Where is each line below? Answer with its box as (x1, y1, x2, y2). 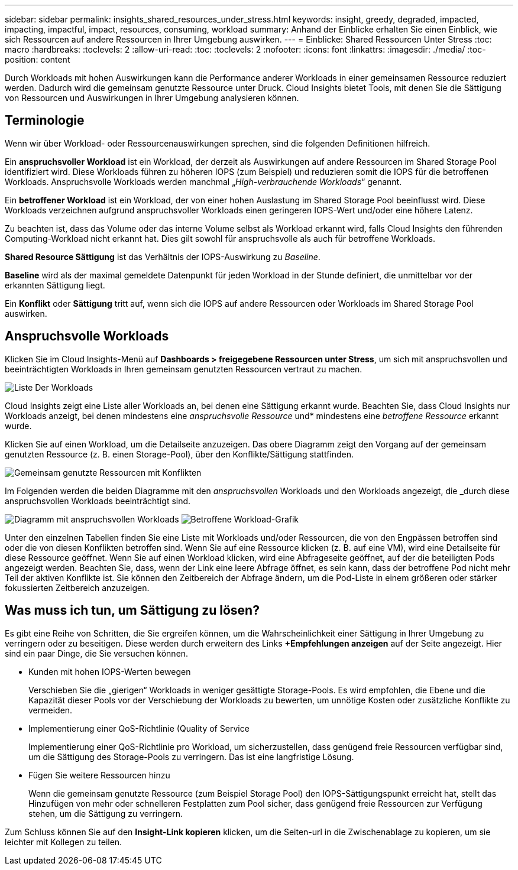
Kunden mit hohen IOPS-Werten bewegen (28, 666, 191, 677)
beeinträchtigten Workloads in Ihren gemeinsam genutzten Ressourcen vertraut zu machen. (5, 363, 362, 374)
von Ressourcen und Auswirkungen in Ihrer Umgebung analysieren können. (5, 93, 299, 103)
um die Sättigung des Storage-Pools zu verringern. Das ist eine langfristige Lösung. (28, 751, 354, 762)
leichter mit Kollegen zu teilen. (5, 836, 122, 847)
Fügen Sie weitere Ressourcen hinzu (28, 770, 170, 780)
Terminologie (5, 113, 85, 128)
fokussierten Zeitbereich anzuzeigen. (5, 582, 150, 593)
